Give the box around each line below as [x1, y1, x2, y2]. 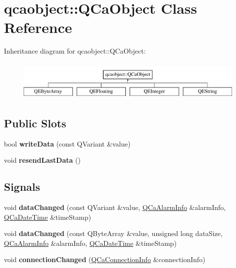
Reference [4, 17, 72, 37]
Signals [4, 179, 40, 194]
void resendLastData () [4, 155, 81, 165]
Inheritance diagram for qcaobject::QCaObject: [4, 46, 146, 56]
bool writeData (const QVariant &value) [4, 138, 131, 149]
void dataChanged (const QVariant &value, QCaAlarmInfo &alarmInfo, [4, 202, 226, 212]
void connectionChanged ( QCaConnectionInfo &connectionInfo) [4, 254, 206, 265]
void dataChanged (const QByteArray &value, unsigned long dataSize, [4, 228, 223, 238]
